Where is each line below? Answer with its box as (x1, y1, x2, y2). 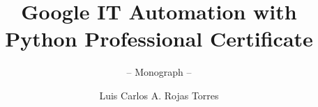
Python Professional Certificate (5, 24, 313, 53)
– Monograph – (126, 65, 192, 79)
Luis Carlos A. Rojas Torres (99, 88, 219, 102)
